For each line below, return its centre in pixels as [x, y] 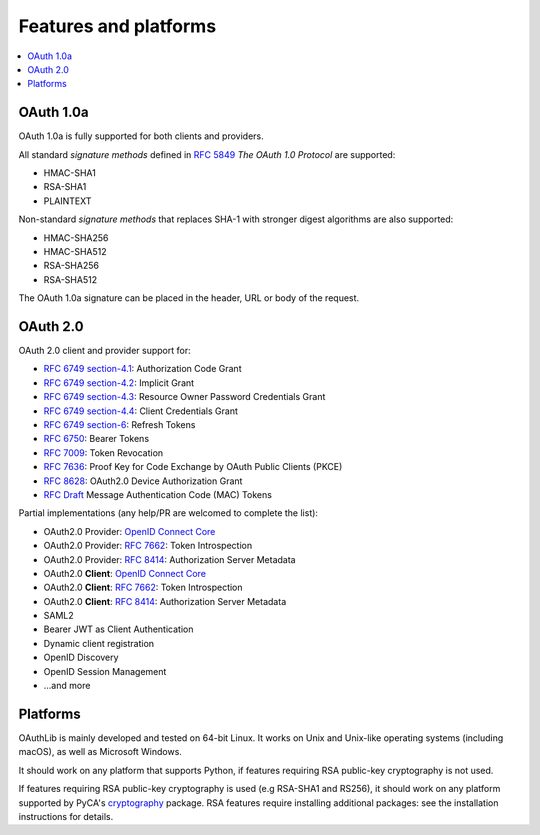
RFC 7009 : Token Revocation [103, 452]
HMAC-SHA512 [75, 251]
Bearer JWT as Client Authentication [118, 629]
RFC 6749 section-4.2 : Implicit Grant [119, 382]
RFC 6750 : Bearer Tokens [96, 439]
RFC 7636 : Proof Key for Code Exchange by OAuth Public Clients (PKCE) [193, 467]
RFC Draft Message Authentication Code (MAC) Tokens [157, 494]
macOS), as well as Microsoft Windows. [100, 752]
